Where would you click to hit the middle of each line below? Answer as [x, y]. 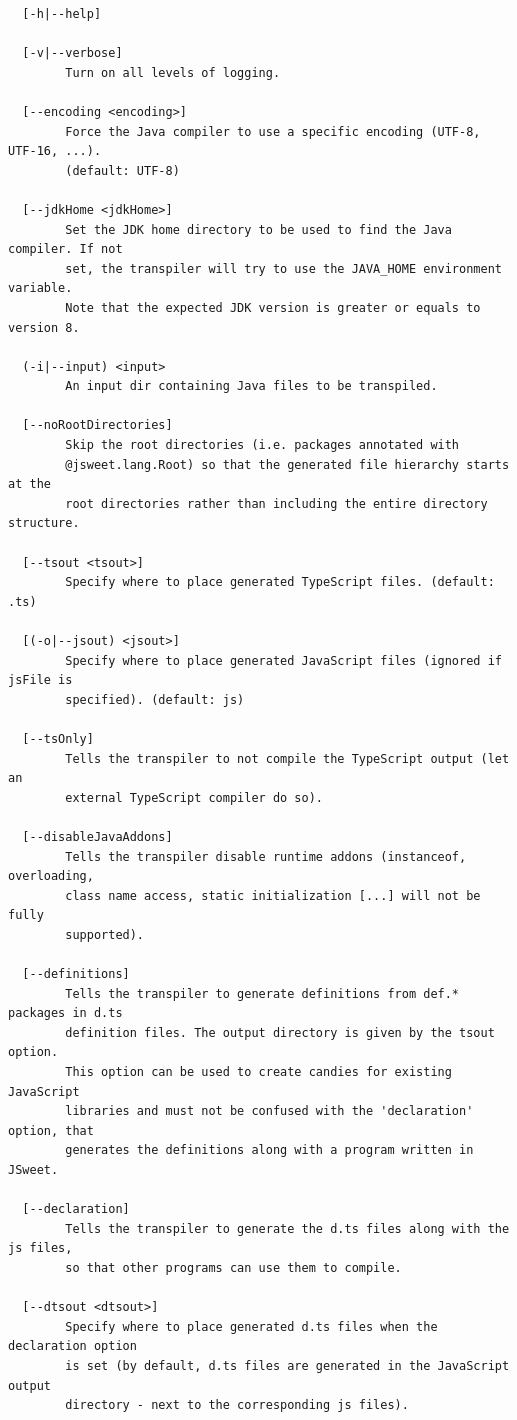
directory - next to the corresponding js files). [237, 1405]
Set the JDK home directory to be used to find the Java [258, 229]
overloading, [51, 876]
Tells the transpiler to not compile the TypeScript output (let [287, 758]
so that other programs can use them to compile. [233, 1268]
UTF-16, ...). [55, 151]
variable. [40, 288]
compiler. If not [65, 249]
